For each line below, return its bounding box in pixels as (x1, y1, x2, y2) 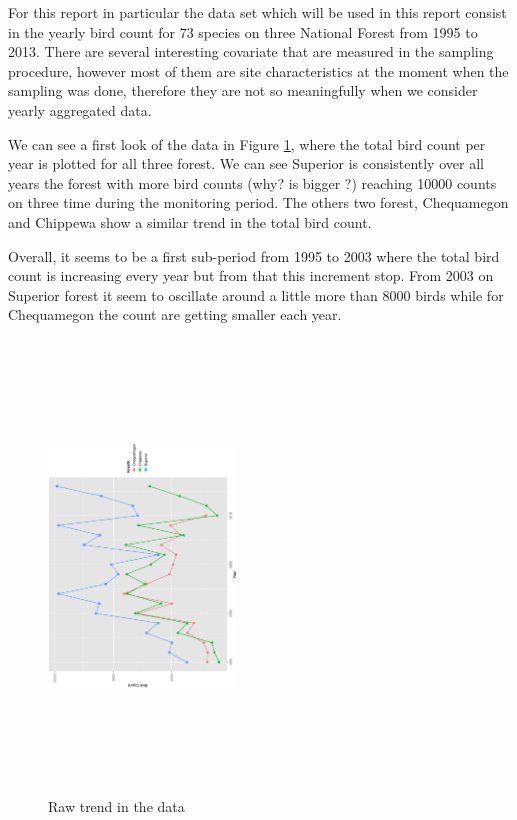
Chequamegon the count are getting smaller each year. (8, 304, 342, 325)
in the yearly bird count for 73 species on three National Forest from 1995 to (8, 21, 478, 42)
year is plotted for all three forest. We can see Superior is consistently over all (8, 153, 484, 174)
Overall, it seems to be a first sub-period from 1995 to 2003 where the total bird (8, 245, 500, 266)
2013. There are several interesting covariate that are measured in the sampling (8, 41, 494, 62)
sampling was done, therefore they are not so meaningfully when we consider (8, 80, 478, 101)
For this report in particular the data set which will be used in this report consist (8, 2, 507, 22)
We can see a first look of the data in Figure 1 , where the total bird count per (8, 133, 486, 154)
